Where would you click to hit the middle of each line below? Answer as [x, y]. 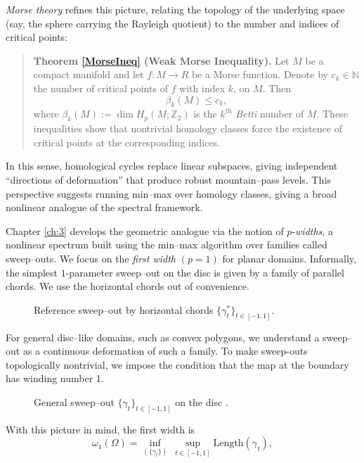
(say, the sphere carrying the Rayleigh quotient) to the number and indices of [173, 23]
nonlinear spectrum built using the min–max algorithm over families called [167, 245]
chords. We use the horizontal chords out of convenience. [128, 286]
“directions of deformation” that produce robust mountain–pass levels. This [168, 179]
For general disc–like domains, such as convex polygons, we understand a [163, 337]
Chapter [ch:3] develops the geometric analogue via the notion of [145, 230]
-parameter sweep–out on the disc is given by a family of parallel [205, 272]
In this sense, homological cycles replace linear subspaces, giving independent [172, 166]
